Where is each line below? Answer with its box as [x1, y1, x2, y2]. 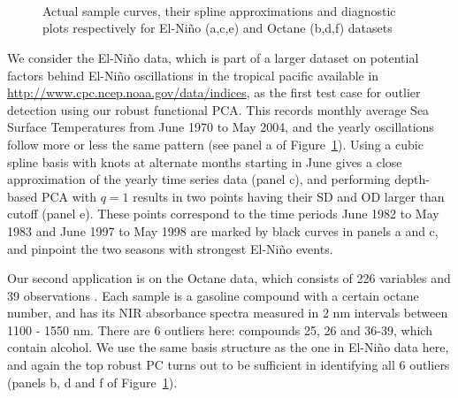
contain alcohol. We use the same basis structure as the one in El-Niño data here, [7, 338, 449, 356]
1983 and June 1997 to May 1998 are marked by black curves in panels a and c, [7, 221, 439, 240]
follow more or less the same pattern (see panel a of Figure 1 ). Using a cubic [7, 134, 424, 153]
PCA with [41, 187, 96, 205]
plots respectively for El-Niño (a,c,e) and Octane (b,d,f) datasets [42, 19, 393, 37]
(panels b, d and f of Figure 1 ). [7, 372, 178, 391]
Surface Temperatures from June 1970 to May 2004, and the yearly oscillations [7, 118, 434, 136]
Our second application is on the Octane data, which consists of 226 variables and [7, 269, 451, 287]
